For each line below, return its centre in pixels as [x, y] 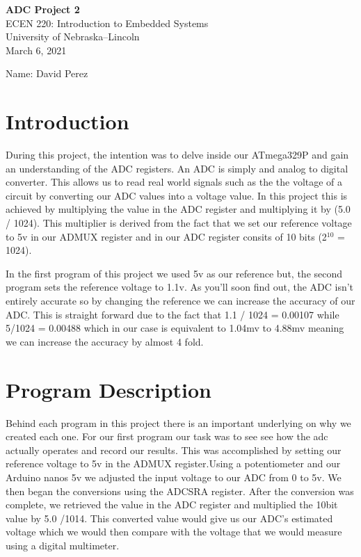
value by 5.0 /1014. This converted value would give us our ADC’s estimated [169, 518]
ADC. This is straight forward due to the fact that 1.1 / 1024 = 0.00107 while [173, 314]
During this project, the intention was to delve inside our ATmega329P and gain [177, 155]
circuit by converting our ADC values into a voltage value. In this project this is [177, 195]
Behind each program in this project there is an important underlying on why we [178, 422]
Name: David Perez [47, 73]
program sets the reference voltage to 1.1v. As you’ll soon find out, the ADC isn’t [180, 287]
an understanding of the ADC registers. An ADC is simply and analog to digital [177, 168]
